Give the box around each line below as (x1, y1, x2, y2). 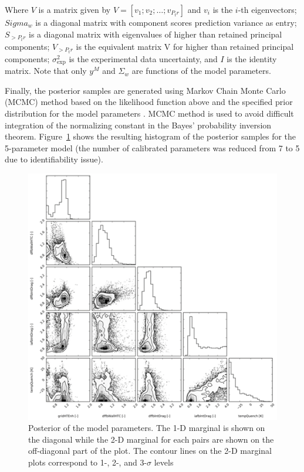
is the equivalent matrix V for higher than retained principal (76, 40, 294, 52)
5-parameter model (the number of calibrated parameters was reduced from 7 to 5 (5, 141, 300, 154)
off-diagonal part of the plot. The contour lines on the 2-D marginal (28, 444, 272, 457)
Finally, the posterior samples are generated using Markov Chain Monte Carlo (5, 84, 286, 96)
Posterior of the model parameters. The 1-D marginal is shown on (28, 422, 265, 434)
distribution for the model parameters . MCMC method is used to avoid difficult (5, 107, 294, 120)
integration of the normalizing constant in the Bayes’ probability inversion (5, 118, 272, 131)
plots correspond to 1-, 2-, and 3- (28, 456, 147, 468)
